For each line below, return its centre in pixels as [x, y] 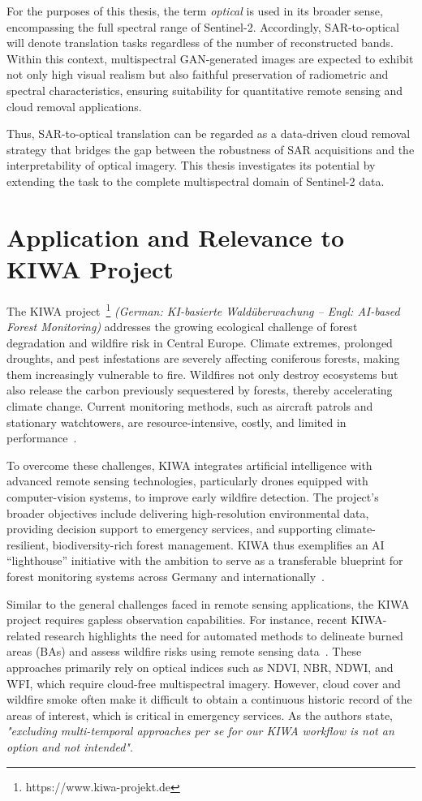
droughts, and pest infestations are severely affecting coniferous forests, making [203, 358]
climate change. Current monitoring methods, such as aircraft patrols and [190, 406]
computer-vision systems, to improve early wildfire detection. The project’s [193, 497]
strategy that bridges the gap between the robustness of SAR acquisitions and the [211, 149]
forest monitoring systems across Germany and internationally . [166, 576]
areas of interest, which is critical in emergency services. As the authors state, [200, 715]
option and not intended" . [70, 746]
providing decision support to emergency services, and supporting [170, 529]
